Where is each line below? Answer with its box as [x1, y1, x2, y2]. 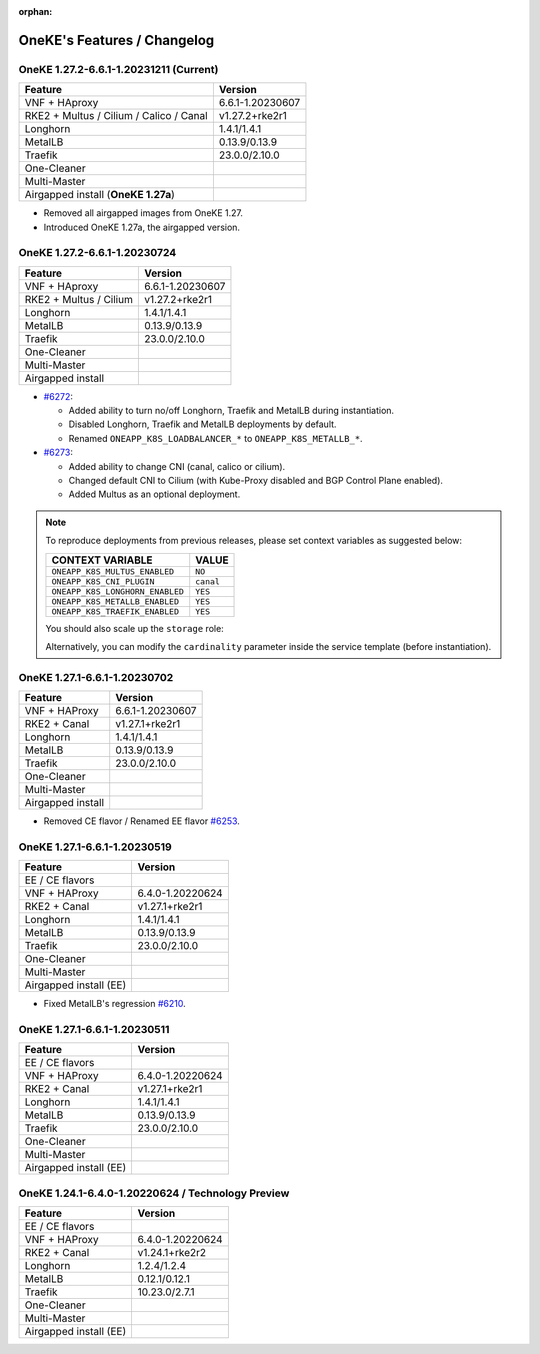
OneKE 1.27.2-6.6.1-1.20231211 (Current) [18, 62, 219, 76]
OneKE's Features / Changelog [18, 31, 215, 49]
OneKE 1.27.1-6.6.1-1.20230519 [18, 840, 172, 854]
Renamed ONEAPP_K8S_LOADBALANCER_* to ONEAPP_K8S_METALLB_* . [68, 432, 364, 444]
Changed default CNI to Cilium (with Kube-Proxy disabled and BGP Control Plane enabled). [68, 475, 444, 487]
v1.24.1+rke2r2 [137, 1246, 207, 1260]
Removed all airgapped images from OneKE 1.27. [43, 207, 244, 219]
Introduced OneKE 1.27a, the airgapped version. [43, 221, 240, 233]
